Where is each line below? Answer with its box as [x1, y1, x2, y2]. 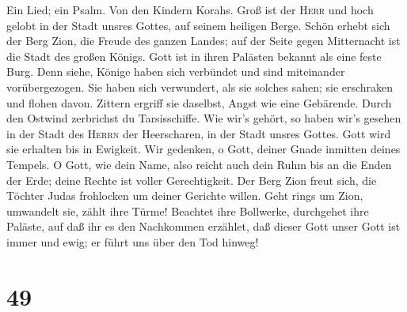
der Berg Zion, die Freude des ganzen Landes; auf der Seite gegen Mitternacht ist [6, 32, 401, 49]
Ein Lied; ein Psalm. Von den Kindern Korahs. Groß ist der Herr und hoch [6, 2, 374, 17]
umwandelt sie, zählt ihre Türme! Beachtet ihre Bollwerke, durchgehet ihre [6, 202, 369, 219]
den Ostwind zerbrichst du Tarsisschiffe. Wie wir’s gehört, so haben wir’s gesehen [6, 110, 401, 126]
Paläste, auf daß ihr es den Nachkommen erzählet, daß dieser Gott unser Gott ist [6, 218, 401, 235]
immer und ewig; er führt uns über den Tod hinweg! [6, 233, 259, 250]
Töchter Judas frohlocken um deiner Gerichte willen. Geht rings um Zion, [6, 187, 363, 204]
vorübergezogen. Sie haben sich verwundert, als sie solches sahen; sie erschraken [6, 78, 394, 95]
